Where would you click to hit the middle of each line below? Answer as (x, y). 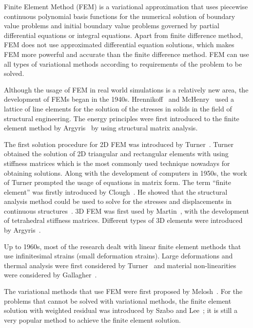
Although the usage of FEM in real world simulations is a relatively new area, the (126, 89)
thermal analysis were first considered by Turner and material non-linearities (120, 265)
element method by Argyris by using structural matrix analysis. (101, 128)
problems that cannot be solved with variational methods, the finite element (118, 301)
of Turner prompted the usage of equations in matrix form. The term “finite (117, 182)
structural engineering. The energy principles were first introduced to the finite (122, 118)
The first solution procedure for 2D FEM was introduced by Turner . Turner (119, 144)
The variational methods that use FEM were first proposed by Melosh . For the (123, 291)
